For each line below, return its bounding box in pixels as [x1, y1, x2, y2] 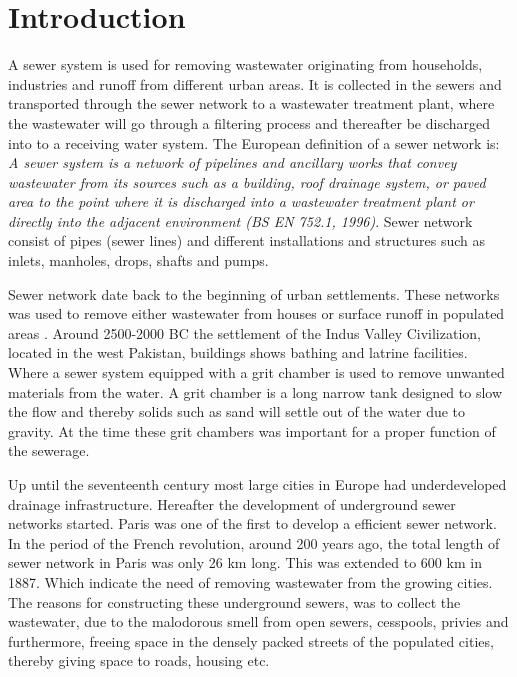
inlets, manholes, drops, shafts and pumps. [8, 250, 269, 271]
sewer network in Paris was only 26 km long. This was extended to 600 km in [8, 552, 482, 573]
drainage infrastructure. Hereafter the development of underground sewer [8, 493, 456, 514]
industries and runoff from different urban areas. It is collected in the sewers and [8, 73, 502, 94]
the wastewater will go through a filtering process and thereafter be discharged [8, 112, 491, 133]
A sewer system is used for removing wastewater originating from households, [8, 54, 483, 75]
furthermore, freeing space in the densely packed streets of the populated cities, [8, 630, 494, 651]
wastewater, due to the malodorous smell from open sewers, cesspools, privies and [8, 611, 509, 632]
